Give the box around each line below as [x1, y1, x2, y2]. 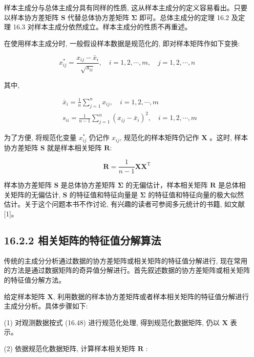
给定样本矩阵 [4, 291, 45, 301]
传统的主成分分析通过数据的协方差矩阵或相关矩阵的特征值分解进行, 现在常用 [4, 255, 248, 265]
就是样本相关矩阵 [47, 142, 102, 152]
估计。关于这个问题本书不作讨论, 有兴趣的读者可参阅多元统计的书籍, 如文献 [4, 199, 245, 209]
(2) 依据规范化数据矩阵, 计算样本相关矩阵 [4, 343, 136, 353]
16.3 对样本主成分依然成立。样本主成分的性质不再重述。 [13, 22, 192, 32]
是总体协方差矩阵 [61, 180, 116, 190]
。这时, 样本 [210, 132, 248, 143]
